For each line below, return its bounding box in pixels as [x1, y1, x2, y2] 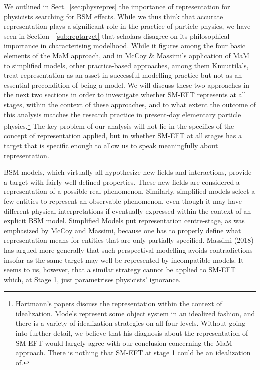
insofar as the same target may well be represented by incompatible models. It [4, 254, 244, 265]
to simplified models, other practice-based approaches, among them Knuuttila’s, [4, 60, 249, 70]
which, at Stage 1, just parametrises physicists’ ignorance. [4, 274, 181, 284]
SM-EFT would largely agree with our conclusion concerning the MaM [15, 337, 232, 348]
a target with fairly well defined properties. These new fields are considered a [4, 176, 240, 186]
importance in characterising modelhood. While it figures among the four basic [4, 40, 246, 51]
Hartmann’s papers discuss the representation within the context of [15, 298, 222, 309]
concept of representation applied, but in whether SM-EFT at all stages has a [4, 130, 242, 141]
